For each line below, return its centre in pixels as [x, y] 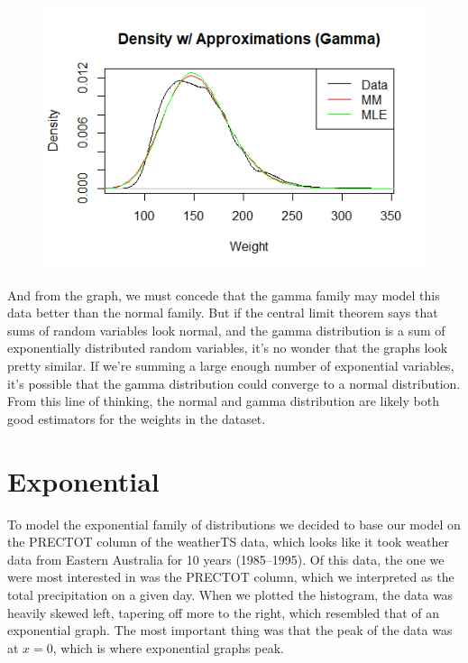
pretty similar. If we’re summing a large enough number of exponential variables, [231, 366]
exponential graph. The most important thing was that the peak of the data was [230, 630]
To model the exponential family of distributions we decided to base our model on [234, 524]
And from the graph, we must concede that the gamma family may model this [224, 295]
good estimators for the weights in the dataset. [137, 418]
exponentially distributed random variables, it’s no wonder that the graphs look [228, 348]
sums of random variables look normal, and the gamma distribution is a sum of [226, 330]
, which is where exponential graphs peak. [168, 647]
